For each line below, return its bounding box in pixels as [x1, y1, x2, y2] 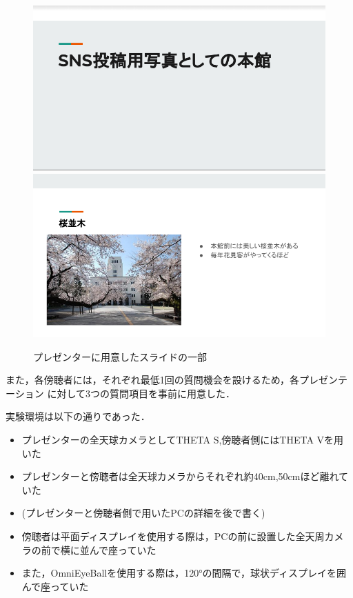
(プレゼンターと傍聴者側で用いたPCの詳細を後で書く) [21, 506, 265, 520]
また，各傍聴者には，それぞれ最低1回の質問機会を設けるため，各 [6, 372, 300, 387]
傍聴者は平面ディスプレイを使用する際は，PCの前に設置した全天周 [21, 528, 325, 543]
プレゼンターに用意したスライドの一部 [33, 349, 207, 363]
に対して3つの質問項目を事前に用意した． [47, 386, 235, 400]
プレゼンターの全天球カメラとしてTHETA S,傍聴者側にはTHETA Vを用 [21, 432, 344, 446]
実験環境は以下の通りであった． [6, 409, 150, 423]
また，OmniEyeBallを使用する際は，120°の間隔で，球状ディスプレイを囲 [21, 566, 346, 580]
